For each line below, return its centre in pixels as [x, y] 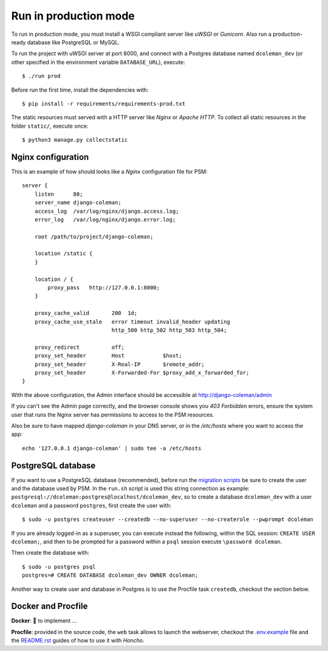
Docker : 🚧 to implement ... [44, 621]
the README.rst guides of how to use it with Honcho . [78, 641]
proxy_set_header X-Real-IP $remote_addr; [119, 364]
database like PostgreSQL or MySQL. [73, 42]
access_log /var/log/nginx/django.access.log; [107, 211]
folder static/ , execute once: [50, 126]
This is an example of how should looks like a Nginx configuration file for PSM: [109, 171]
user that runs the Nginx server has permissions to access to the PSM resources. [113, 415]
